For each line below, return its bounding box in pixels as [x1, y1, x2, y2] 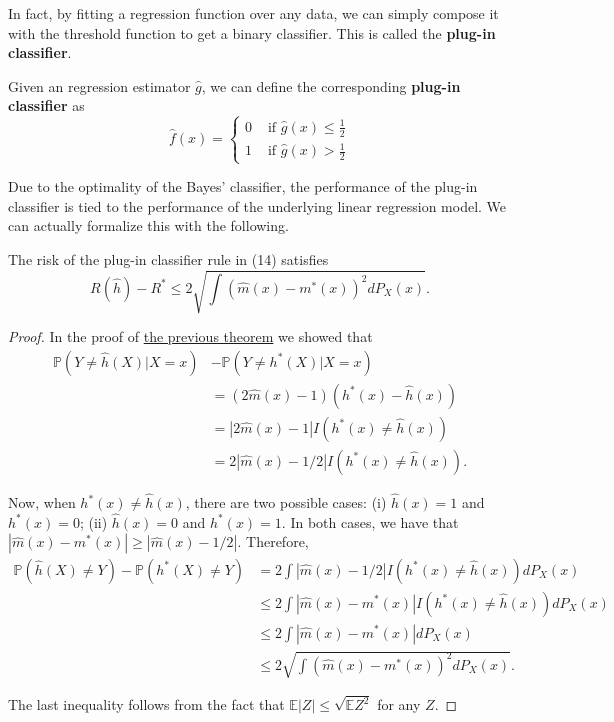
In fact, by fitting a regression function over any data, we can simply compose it [8, 3, 499, 23]
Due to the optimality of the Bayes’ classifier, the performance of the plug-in [8, 176, 478, 197]
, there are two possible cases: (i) [185, 492, 387, 513]
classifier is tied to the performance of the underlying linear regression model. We [8, 195, 507, 216]
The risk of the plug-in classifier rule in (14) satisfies [8, 249, 329, 269]
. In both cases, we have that [281, 511, 459, 532]
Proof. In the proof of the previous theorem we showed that [8, 326, 373, 347]
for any [377, 694, 421, 715]
